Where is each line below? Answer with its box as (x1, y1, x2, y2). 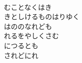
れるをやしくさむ (4, 31, 59, 41)
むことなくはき (4, 1, 52, 12)
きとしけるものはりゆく (4, 11, 80, 22)
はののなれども (4, 21, 52, 31)
